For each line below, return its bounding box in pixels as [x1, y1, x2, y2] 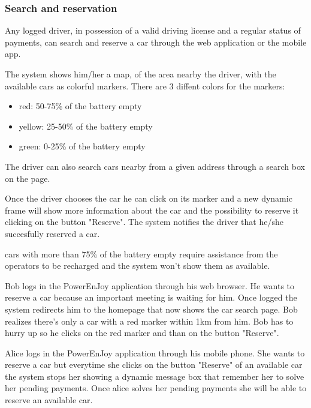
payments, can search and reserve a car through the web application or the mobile [5, 35, 307, 48]
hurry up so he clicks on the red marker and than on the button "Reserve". [5, 326, 279, 339]
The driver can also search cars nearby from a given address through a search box [5, 160, 305, 172]
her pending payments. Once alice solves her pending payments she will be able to [5, 382, 307, 394]
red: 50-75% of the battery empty [19, 100, 142, 112]
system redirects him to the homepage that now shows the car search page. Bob [5, 302, 298, 315]
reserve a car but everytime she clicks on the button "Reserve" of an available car [5, 358, 303, 371]
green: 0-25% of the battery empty [19, 140, 146, 152]
